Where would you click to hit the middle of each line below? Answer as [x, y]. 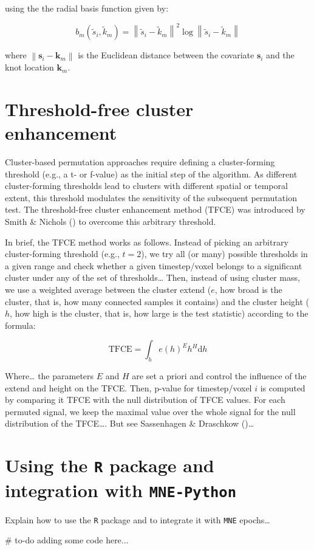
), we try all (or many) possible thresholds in [224, 254]
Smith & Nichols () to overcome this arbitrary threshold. [111, 221]
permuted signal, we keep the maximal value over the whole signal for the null [150, 411]
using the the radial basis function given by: [87, 8]
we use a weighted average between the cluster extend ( [108, 289]
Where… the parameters [49, 376]
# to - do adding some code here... [67, 540]
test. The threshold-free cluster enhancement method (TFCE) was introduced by [155, 209]
